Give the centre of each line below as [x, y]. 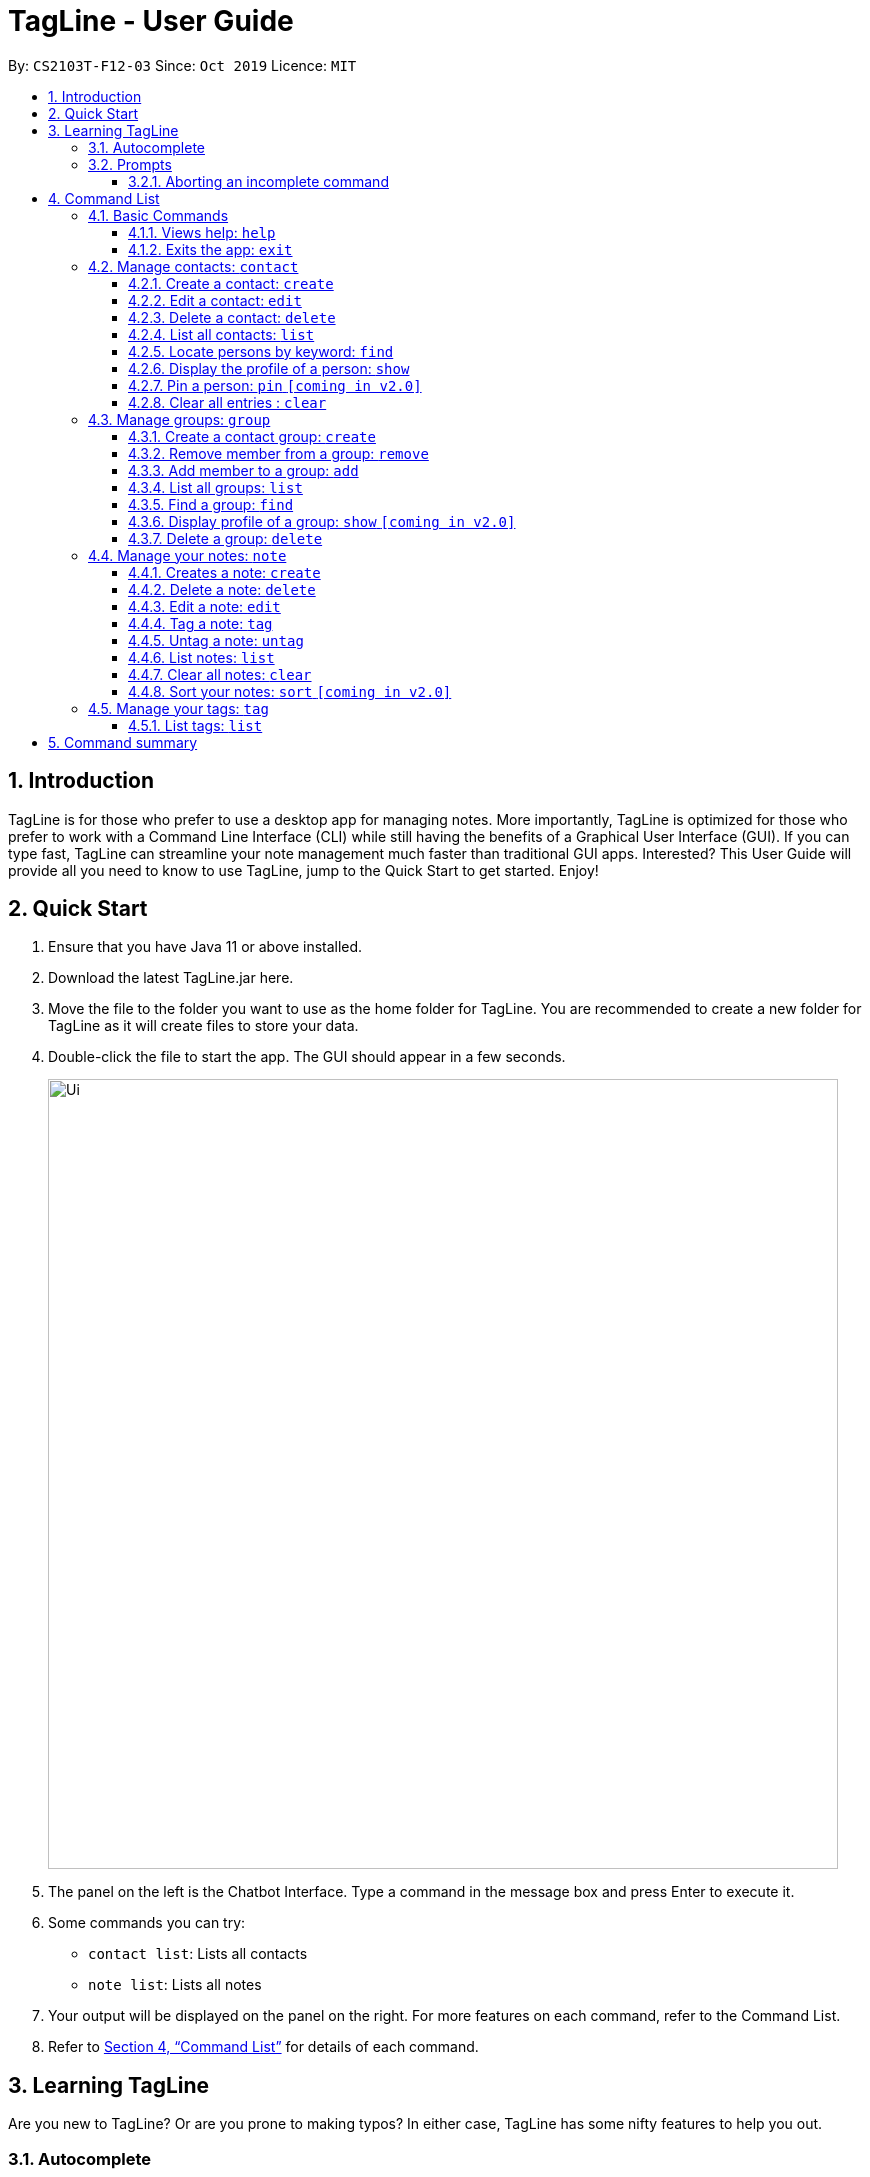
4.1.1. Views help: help [202, 232]
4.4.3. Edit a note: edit [204, 606]
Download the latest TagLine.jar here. [171, 978]
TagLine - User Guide [151, 21]
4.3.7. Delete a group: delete [225, 538]
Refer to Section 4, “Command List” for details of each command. [263, 2047]
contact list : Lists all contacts [198, 1954]
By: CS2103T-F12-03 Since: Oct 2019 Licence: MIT [182, 65]
